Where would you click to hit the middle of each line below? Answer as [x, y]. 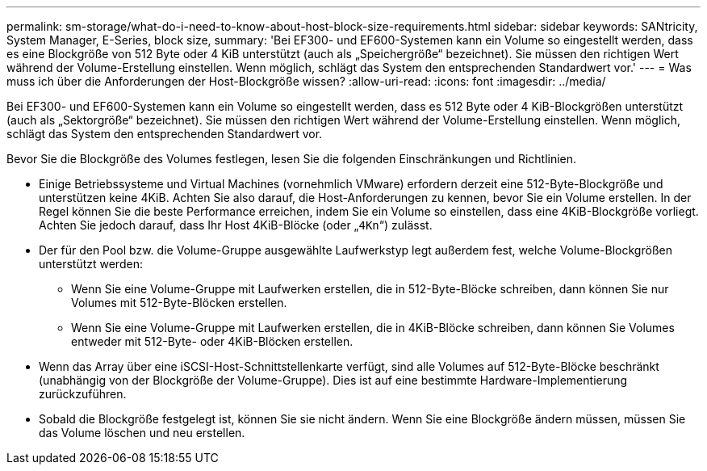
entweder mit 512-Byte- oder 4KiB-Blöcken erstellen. [212, 341]
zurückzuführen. [83, 394]
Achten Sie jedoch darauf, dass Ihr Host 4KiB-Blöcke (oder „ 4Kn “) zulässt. [236, 225]
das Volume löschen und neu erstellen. [142, 433]
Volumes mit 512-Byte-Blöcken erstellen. [179, 303]
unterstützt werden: [91, 264]
